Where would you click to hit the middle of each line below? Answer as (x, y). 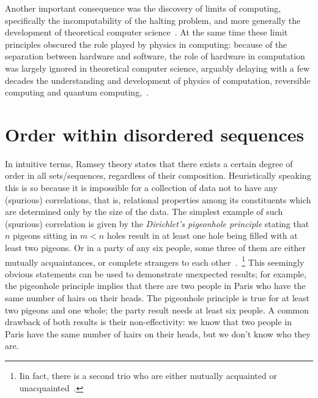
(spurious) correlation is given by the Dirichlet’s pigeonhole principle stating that (157, 223)
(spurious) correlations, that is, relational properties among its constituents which (158, 199)
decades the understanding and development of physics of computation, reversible (158, 80)
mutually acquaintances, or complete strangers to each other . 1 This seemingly (155, 261)
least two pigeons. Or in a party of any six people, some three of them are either (156, 248)
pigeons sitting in (45, 235)
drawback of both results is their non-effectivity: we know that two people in (148, 322)
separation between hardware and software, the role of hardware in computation (155, 56)
